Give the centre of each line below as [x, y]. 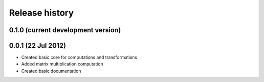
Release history [42, 13]
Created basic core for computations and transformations [79, 57]
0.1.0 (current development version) [65, 30]
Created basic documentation [51, 71]
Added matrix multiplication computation [62, 64]
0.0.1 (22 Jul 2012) [37, 46]
